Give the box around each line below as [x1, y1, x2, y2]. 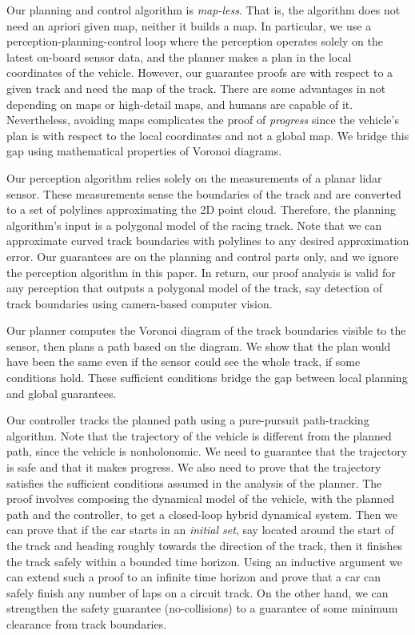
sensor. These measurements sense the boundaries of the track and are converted [6, 185, 401, 202]
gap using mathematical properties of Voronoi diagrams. [6, 143, 282, 159]
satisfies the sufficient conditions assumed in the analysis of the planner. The [6, 474, 382, 491]
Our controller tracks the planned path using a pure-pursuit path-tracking [6, 412, 369, 428]
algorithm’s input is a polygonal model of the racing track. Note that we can [6, 216, 382, 233]
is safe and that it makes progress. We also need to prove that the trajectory [6, 459, 381, 476]
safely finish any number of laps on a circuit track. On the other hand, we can [6, 584, 389, 601]
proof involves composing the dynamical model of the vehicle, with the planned [6, 490, 395, 507]
